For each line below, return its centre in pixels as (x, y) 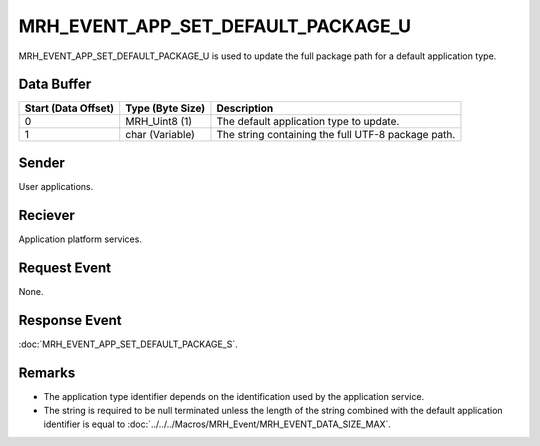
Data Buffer (55, 84)
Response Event (70, 320)
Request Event (65, 267)
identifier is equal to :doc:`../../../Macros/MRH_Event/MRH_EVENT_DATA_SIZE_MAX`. (217, 424)
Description (245, 108)
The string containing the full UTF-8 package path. (336, 135)
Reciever (46, 215)
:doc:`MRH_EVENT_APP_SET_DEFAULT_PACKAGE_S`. (128, 344)
